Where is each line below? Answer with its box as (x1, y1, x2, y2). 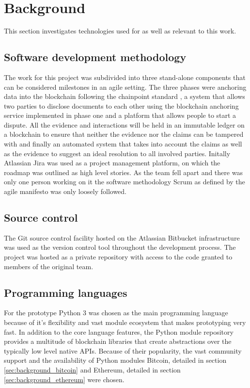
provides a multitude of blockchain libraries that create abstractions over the (4, 336, 232, 346)
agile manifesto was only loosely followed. (4, 186, 126, 196)
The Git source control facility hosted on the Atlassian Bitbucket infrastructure (4, 232, 240, 242)
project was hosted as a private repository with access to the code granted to (4, 252, 233, 262)
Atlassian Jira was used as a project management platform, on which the (4, 158, 220, 168)
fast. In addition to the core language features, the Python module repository (4, 326, 234, 337)
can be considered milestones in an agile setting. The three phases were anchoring (4, 81, 247, 92)
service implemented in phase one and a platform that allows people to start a (4, 110, 236, 120)
